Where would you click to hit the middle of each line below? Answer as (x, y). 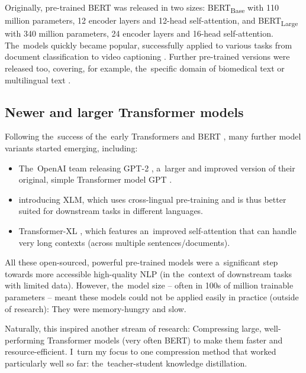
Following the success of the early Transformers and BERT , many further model (153, 136)
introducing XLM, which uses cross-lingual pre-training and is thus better (152, 199)
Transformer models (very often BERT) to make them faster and (165, 340)
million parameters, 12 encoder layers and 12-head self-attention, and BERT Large (152, 21)
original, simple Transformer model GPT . (95, 179)
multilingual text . (38, 80)
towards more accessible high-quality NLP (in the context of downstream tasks (149, 273)
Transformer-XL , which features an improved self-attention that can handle (157, 230)
